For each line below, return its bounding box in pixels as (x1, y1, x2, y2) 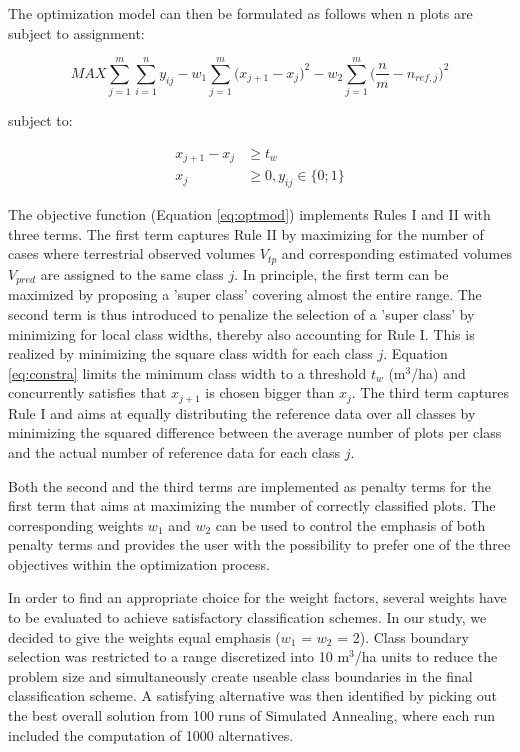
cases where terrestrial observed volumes (8, 243, 256, 264)
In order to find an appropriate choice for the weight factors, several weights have (8, 587, 507, 608)
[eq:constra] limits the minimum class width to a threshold (8, 362, 367, 383)
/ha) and (411, 362, 466, 383)
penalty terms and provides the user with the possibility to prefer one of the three (8, 534, 511, 555)
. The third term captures (351, 382, 510, 403)
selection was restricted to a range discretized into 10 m (8, 646, 350, 667)
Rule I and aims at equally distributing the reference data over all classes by (8, 402, 476, 423)
